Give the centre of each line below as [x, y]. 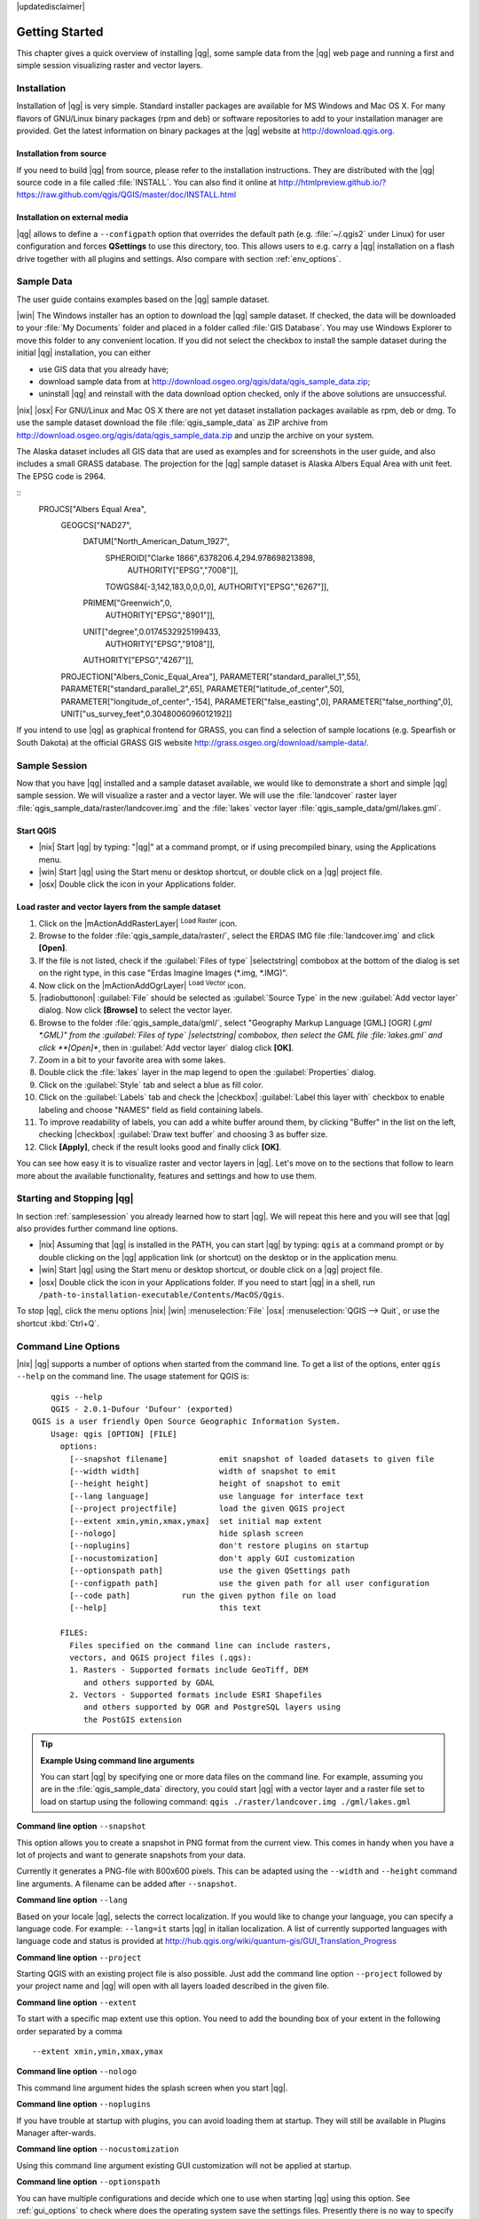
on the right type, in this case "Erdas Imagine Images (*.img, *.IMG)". [163, 973]
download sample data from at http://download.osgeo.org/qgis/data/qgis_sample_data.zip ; [204, 382]
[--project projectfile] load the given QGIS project [208, 1508]
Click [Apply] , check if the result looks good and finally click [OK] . [160, 1147]
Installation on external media [72, 217]
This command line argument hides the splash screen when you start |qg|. [152, 2088]
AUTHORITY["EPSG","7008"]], [183, 570]
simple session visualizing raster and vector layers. [110, 66]
